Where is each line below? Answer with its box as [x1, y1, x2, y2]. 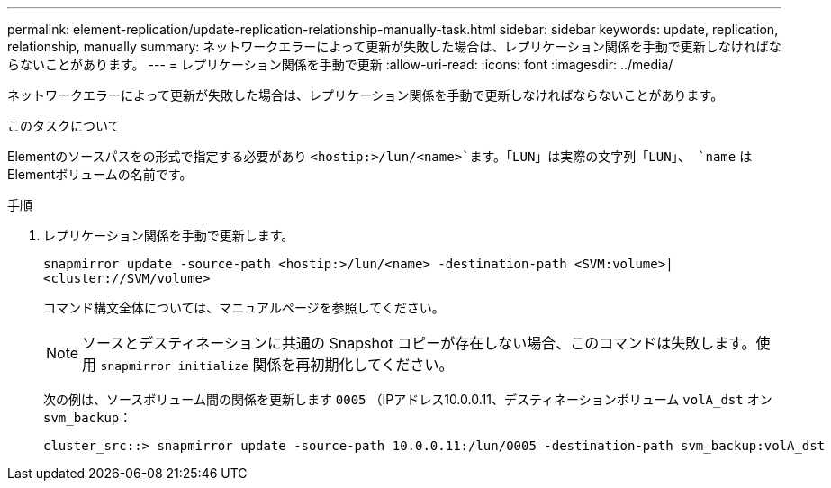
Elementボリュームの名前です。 [7, 167, 193, 182]
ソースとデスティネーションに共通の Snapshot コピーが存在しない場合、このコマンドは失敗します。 [82, 334, 756, 352]
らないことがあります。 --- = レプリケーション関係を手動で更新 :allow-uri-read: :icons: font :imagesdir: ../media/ [7, 57, 673, 72]
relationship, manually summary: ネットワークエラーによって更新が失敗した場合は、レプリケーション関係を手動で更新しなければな [7, 39, 781, 54]
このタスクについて [7, 118, 121, 133]
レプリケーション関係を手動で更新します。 [43, 228, 294, 243]
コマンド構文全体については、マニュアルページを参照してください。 [43, 300, 445, 315]
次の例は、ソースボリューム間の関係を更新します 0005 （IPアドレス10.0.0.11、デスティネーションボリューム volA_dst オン [43, 392, 772, 407]
